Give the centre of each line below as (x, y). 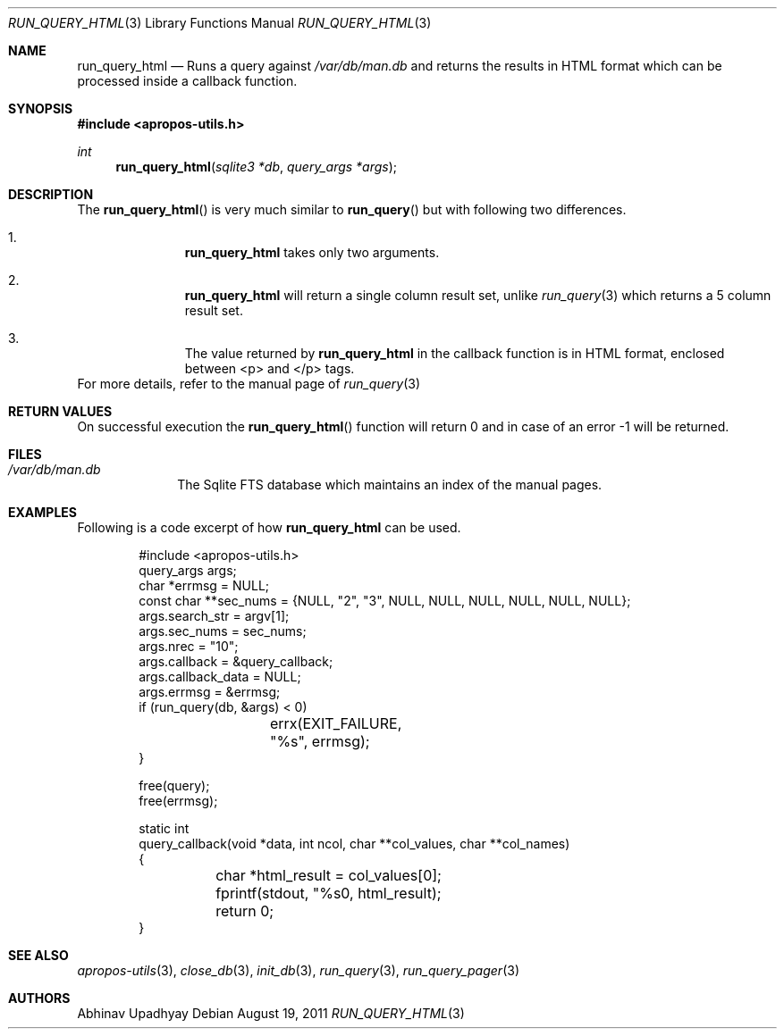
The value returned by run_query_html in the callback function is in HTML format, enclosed (455, 353)
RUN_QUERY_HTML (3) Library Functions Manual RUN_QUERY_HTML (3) (220, 23)
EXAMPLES (42, 512)
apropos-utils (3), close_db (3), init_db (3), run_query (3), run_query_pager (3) (299, 970)
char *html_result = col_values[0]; (329, 875)
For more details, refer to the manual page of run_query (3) (249, 384)
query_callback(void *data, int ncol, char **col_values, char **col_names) (354, 844)
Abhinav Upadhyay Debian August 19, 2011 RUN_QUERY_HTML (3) (271, 1013)
